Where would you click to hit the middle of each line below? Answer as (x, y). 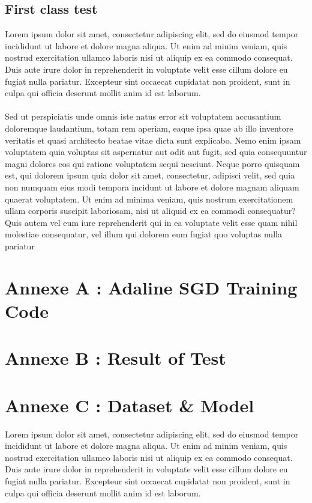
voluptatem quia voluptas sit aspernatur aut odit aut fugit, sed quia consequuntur (156, 152)
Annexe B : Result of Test (115, 358)
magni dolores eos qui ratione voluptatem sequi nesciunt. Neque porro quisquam (152, 163)
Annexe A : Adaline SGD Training (151, 287)
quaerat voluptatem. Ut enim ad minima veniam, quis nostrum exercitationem (149, 199)
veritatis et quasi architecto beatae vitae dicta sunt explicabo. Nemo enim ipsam (153, 140)
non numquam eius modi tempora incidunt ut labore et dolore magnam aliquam (152, 187)
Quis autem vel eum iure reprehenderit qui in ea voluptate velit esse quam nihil (151, 222)
